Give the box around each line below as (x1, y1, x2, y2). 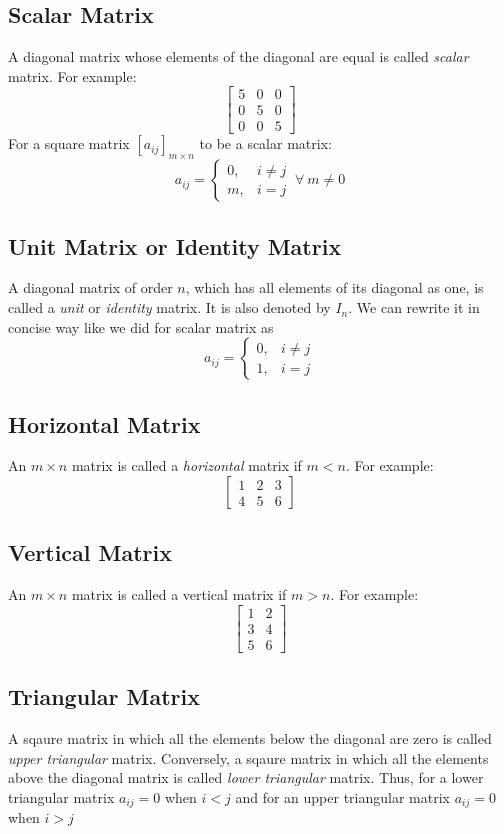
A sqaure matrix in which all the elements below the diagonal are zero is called (8, 728, 492, 749)
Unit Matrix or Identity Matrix (8, 230, 342, 261)
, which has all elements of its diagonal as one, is (185, 277, 484, 298)
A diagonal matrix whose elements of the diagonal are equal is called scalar (8, 46, 469, 67)
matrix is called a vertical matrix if (71, 584, 287, 605)
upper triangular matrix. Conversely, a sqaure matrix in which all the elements (8, 747, 489, 768)
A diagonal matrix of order (8, 277, 173, 298)
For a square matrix (8, 133, 130, 154)
